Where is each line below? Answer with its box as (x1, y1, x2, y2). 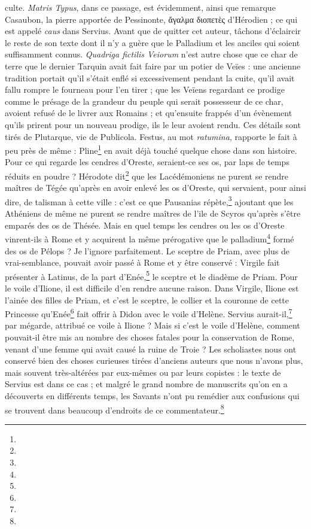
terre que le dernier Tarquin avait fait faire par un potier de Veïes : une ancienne (5, 59, 301, 72)
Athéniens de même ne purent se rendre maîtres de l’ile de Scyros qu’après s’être (5, 207, 301, 220)
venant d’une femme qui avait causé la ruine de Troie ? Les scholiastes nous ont (5, 342, 297, 355)
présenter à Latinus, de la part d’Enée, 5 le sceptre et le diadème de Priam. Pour (5, 268, 298, 282)
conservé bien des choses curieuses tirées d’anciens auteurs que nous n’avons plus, (5, 354, 303, 367)
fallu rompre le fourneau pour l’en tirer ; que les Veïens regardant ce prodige (5, 83, 285, 96)
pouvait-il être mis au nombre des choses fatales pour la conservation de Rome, (5, 330, 295, 343)
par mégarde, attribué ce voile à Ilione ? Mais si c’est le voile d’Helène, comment (5, 319, 300, 332)
